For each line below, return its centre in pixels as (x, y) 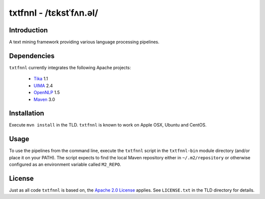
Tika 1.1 (41, 79)
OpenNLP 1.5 (47, 93)
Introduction (28, 30)
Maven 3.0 (44, 99)
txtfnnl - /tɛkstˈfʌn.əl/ (53, 13)
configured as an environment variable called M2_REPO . (65, 165)
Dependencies (32, 56)
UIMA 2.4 (43, 85)
